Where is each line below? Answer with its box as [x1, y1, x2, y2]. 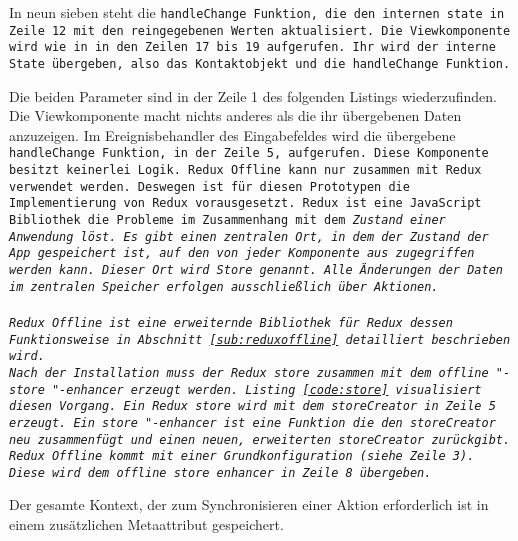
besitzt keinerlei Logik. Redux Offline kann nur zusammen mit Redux [9, 163, 482, 178]
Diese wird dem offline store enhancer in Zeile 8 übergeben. [9, 465, 432, 480]
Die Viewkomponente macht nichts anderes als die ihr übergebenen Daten [9, 105, 462, 126]
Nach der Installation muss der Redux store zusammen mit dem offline [9, 365, 489, 380]
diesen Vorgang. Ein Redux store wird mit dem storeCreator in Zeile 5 [9, 399, 496, 414]
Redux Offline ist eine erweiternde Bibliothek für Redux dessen [9, 315, 453, 330]
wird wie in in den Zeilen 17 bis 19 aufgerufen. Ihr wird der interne [9, 40, 496, 55]
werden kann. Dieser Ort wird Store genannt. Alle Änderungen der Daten [9, 263, 503, 277]
